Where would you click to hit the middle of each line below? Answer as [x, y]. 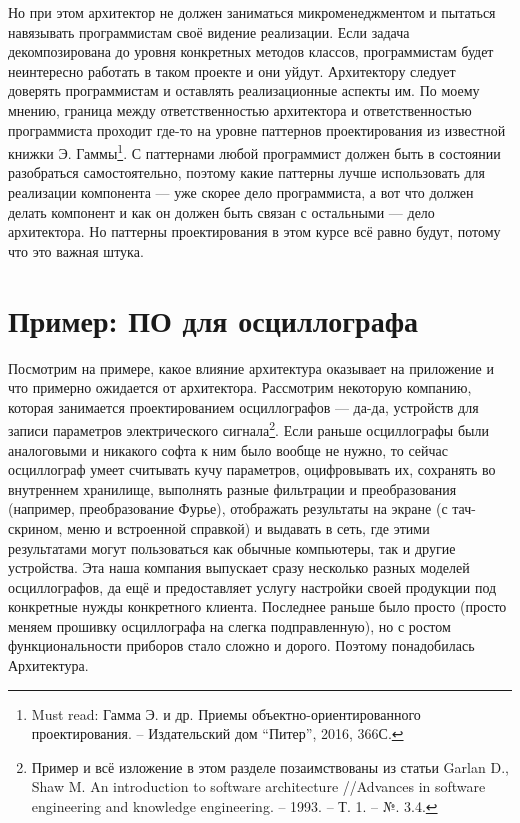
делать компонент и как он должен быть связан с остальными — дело [221, 211]
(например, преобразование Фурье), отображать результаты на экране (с [228, 508]
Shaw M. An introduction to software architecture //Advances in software [258, 786]
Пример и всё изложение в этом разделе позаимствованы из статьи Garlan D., [270, 766]
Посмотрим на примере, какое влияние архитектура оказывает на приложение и [251, 367]
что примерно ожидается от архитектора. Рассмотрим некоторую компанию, [240, 387]
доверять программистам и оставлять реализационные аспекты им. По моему [244, 90]
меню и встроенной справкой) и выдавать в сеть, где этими [248, 527]
